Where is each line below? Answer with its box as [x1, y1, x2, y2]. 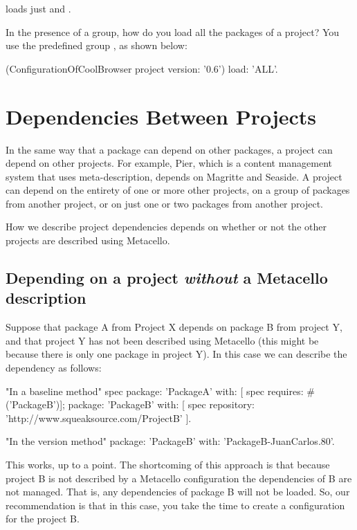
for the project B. [6, 511, 80, 526]
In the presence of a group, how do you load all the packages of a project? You [6, 24, 340, 39]
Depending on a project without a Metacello [6, 267, 328, 289]
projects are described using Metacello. [6, 233, 170, 248]
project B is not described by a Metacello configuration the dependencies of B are [6, 470, 352, 485]
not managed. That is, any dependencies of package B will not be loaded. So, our [6, 484, 350, 499]
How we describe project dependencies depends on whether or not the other [6, 219, 327, 234]
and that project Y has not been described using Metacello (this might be [6, 333, 319, 347]
